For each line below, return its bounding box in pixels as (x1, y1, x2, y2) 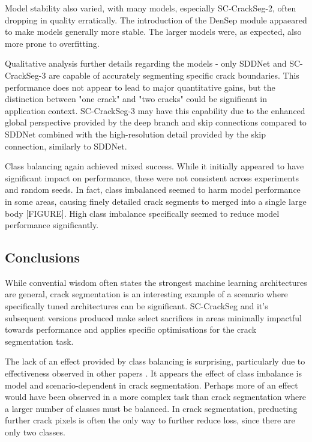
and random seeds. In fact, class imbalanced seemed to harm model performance (5, 183, 301, 196)
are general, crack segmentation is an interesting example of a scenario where (5, 288, 288, 300)
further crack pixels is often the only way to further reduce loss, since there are (5, 414, 295, 426)
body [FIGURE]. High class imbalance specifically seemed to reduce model (5, 207, 280, 219)
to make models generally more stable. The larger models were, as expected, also (5, 25, 302, 38)
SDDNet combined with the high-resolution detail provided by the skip (5, 127, 266, 140)
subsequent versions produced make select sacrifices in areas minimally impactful (5, 311, 302, 324)
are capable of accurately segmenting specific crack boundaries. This (49, 68, 299, 81)
